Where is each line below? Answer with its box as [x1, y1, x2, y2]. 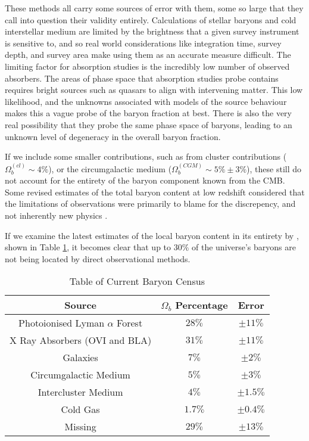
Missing [64, 420, 96, 434]
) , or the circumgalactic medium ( [48, 162, 172, 175]
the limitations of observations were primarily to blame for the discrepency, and [5, 197, 296, 210]
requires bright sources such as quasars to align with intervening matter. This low [5, 83, 303, 96]
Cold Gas [61, 402, 100, 417]
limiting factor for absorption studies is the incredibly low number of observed [5, 60, 290, 72]
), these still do [246, 162, 302, 175]
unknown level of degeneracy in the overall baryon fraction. [5, 130, 221, 142]
